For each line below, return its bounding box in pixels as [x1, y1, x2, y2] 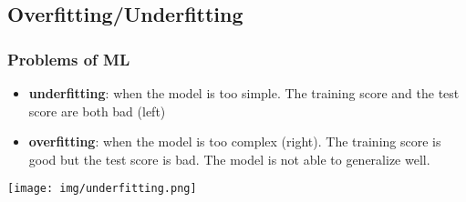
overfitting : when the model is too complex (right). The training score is [28, 132, 441, 151]
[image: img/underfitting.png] [7, 182, 197, 196]
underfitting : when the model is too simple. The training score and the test [28, 84, 460, 102]
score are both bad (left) [28, 101, 166, 120]
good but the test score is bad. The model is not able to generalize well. [28, 149, 430, 168]
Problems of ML [7, 47, 130, 70]
